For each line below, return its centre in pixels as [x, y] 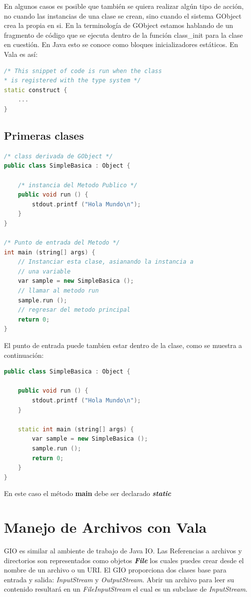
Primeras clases [44, 135]
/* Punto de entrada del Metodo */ [62, 243]
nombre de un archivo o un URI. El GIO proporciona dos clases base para [115, 570]
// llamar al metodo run [58, 291]
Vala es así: [21, 54]
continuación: [24, 355]
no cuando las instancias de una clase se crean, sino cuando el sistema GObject [123, 15]
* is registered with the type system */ [73, 81]
